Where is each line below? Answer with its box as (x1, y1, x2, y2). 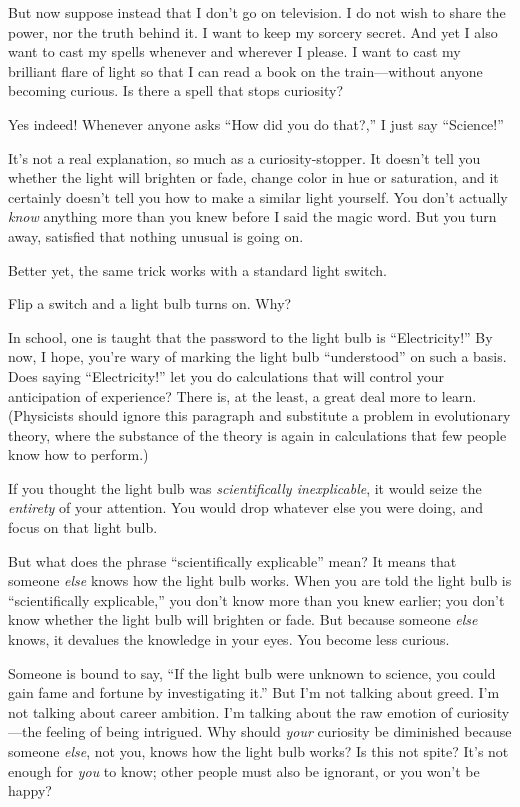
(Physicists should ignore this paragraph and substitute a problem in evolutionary (8, 405, 511, 426)
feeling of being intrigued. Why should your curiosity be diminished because (46, 721, 512, 742)
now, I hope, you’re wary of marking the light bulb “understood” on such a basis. (8, 346, 507, 367)
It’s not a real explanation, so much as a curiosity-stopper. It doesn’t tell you (8, 147, 481, 168)
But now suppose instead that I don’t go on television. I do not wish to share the (8, 2, 506, 22)
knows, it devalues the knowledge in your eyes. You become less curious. (8, 629, 450, 650)
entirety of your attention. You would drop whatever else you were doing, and (8, 497, 484, 518)
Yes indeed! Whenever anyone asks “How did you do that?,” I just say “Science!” (8, 113, 504, 134)
